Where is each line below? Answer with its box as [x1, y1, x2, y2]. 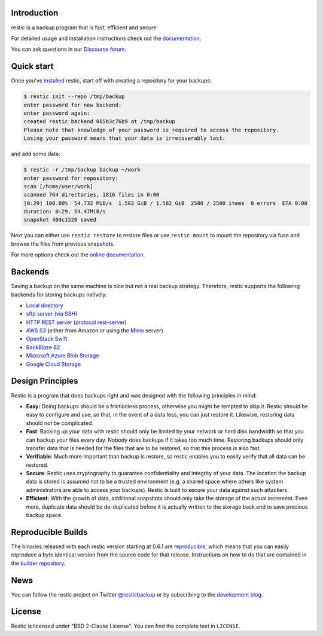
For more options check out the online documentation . [11, 251, 145, 258]
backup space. [26, 512, 63, 519]
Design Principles [11, 376, 78, 386]
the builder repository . [11, 559, 66, 567]
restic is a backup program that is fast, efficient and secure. [11, 24, 159, 31]
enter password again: [23, 109, 90, 117]
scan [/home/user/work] [23, 183, 94, 189]
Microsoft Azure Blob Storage [26, 352, 99, 359]
